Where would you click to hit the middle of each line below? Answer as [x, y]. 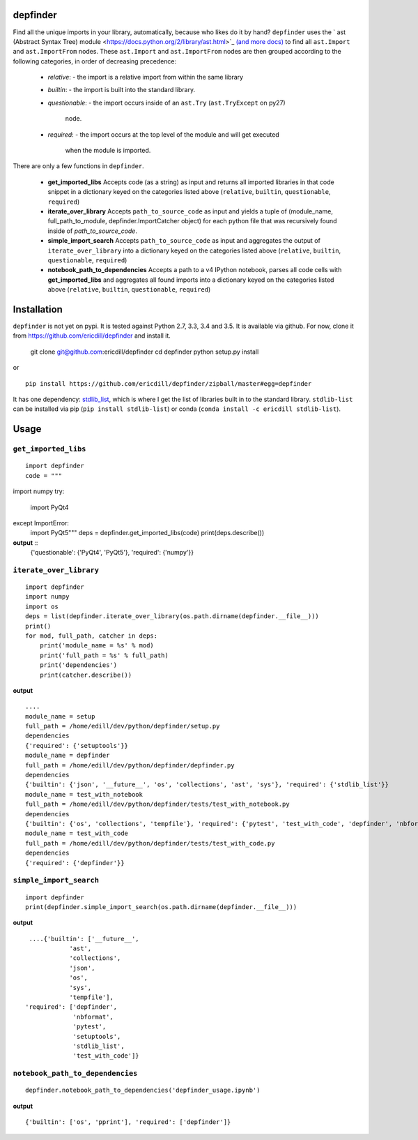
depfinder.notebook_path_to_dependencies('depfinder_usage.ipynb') [143, 1090]
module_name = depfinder [68, 756]
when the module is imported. [108, 151]
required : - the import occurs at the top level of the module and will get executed [164, 134]
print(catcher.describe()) [86, 675]
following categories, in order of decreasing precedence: [95, 61]
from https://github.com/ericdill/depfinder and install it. [92, 336]
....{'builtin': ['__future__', [84, 939]
